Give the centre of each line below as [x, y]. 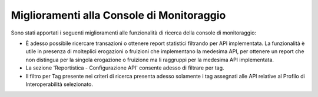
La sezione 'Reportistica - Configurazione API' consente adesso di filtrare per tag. [125, 68]
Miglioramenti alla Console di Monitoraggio [118, 15]
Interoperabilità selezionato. [59, 84]
